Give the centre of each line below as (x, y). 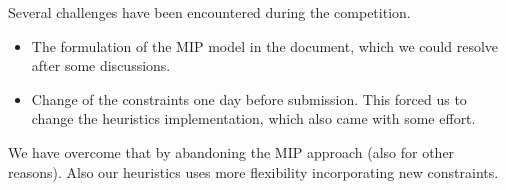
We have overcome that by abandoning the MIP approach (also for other (231, 151)
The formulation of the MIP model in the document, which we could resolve (265, 45)
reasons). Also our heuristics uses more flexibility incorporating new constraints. (253, 171)
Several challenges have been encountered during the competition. (209, 12)
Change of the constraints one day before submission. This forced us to (249, 98)
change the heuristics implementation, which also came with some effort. (253, 118)
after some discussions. (101, 65)
